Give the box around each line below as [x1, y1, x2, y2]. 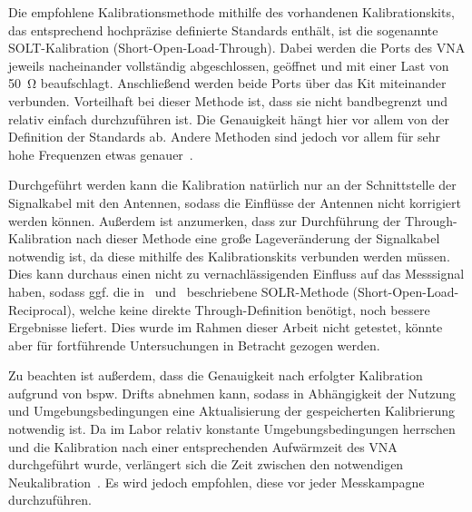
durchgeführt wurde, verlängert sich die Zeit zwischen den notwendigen [8, 455, 404, 474]
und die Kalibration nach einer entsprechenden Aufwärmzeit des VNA [8, 437, 398, 456]
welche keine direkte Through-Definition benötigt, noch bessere [79, 300, 430, 319]
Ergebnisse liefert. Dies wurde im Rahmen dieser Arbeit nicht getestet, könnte [8, 318, 443, 337]
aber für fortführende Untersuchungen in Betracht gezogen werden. [8, 335, 380, 354]
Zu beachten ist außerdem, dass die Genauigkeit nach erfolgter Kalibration [8, 366, 423, 385]
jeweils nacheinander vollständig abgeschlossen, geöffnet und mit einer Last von [8, 55, 449, 74]
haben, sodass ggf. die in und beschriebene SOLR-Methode [8, 281, 349, 300]
